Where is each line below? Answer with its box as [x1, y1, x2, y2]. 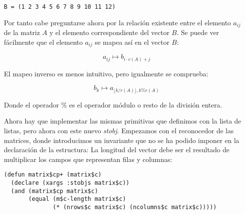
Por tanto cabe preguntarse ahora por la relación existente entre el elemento [4, 17, 231, 27]
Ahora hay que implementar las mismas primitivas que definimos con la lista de [4, 116, 242, 126]
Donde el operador [4, 99, 59, 109]
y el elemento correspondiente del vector [49, 27, 170, 37]
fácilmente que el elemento [4, 36, 83, 47]
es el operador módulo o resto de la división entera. [69, 99, 222, 109]
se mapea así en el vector [94, 36, 170, 47]
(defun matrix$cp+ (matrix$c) [4, 171, 102, 178]
